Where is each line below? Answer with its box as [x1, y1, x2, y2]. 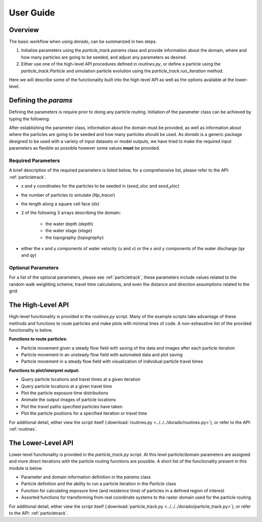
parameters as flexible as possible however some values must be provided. [9, 145, 160, 151]
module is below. [9, 465, 43, 471]
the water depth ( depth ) [45, 221, 93, 227]
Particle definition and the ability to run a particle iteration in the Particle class [21, 481, 177, 487]
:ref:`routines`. [9, 426, 38, 432]
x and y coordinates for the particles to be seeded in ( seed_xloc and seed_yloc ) [21, 183, 180, 189]
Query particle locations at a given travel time [21, 383, 112, 389]
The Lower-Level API [9, 438, 74, 447]
